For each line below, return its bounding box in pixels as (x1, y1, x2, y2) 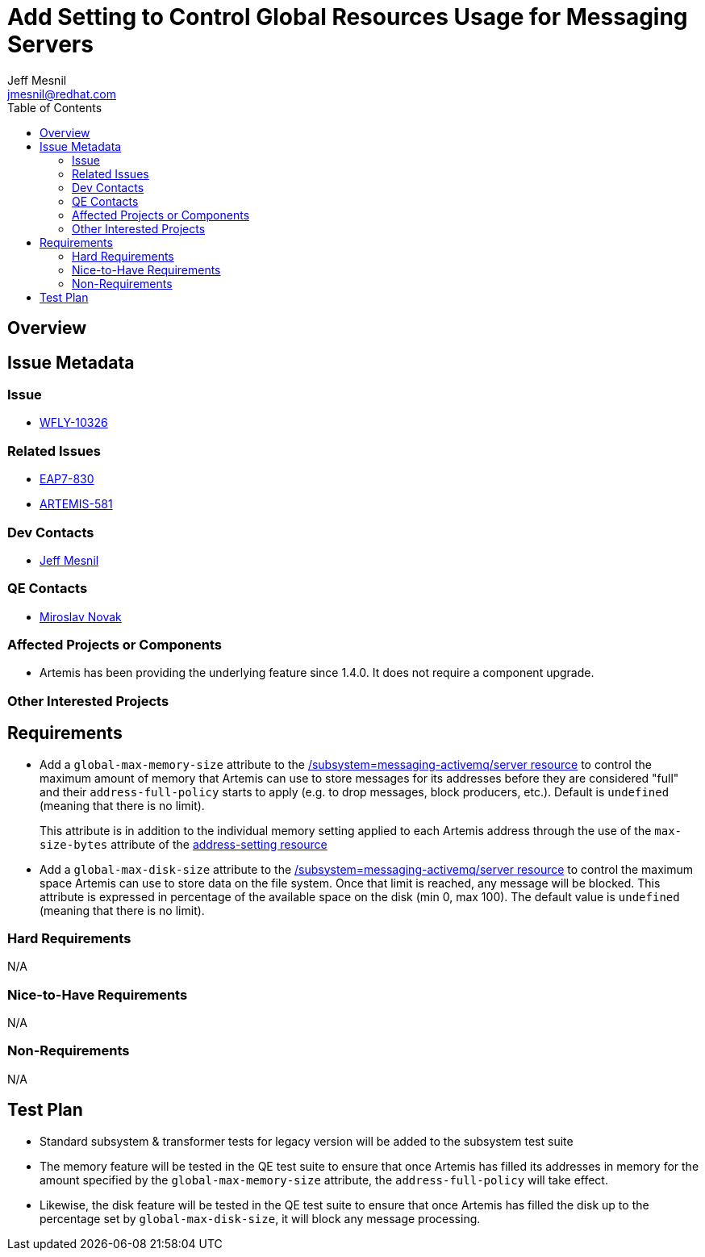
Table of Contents (7, 100, 102, 115)
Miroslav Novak (40, 609, 122, 624)
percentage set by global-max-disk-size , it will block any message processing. (40, 1211, 481, 1226)
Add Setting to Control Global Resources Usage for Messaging (7, 3, 688, 31)
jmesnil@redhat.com (7, 86, 116, 101)
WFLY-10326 (40, 416, 108, 430)
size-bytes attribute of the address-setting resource (40, 837, 327, 851)
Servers (7, 31, 94, 58)
